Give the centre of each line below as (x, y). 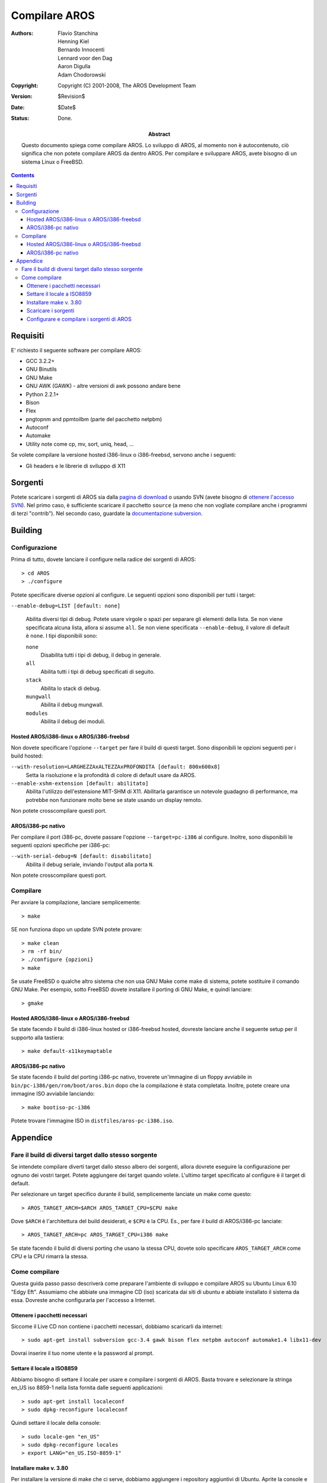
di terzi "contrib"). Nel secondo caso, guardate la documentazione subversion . (107, 514)
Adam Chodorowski (82, 75)
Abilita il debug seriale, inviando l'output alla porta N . (90, 864)
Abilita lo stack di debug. (71, 688)
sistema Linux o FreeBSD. (53, 162)
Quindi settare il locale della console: (56, 1423)
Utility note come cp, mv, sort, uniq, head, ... (80, 444)
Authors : (22, 33)
